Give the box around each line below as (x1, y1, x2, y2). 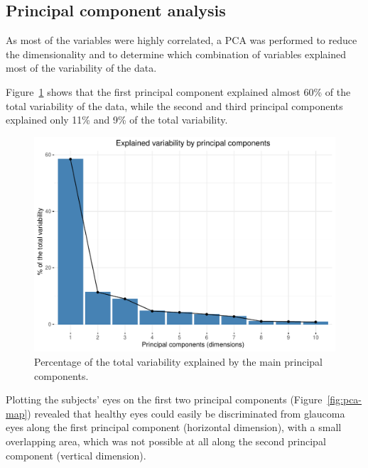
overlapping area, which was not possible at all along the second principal (6, 434, 326, 448)
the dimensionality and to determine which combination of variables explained (6, 46, 346, 61)
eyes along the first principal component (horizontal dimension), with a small (6, 420, 342, 435)
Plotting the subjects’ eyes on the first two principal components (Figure (6, 392, 323, 407)
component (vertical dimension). (6, 447, 146, 462)
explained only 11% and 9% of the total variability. (6, 112, 228, 127)
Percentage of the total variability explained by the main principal (34, 354, 323, 369)
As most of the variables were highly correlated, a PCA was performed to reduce (6, 33, 357, 48)
